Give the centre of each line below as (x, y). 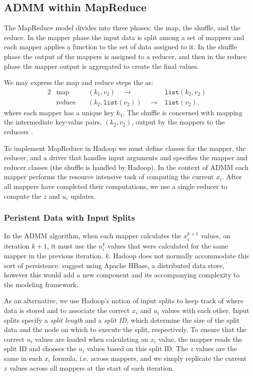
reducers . (19, 132)
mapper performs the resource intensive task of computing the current (109, 177)
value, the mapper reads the (200, 339)
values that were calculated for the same (168, 245)
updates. (83, 196)
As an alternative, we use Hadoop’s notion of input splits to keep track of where (124, 301)
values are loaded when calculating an (92, 339)
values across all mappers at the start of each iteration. (92, 367)
